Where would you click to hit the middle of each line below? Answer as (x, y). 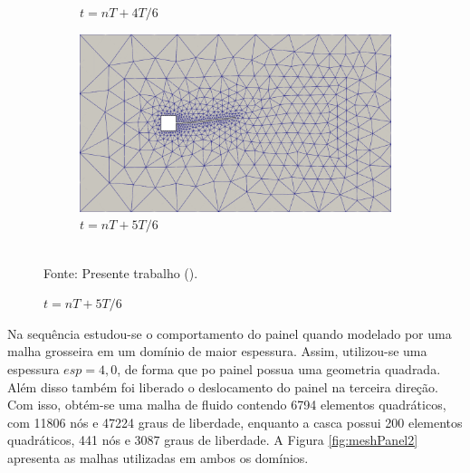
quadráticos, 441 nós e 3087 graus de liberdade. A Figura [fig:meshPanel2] (213, 440)
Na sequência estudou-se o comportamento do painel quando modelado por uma (230, 333)
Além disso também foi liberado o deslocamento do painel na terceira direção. (223, 386)
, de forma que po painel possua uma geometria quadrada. (279, 368)
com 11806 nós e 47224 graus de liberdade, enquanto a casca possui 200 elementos (235, 422)
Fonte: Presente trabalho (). (121, 272)
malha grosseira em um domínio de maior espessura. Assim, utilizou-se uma (217, 351)
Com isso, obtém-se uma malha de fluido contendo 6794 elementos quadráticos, (227, 405)
